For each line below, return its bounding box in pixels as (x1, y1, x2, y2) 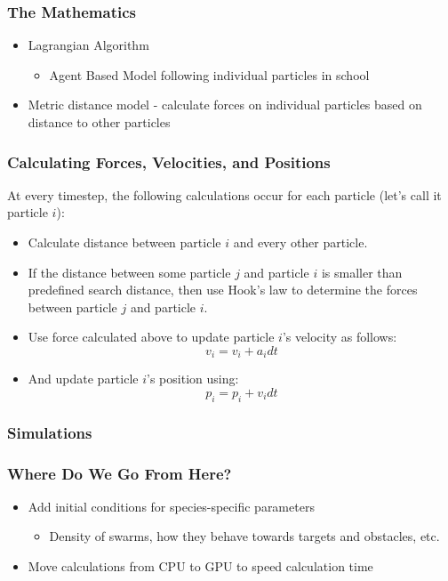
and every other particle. (233, 233, 368, 251)
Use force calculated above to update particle (28, 327, 275, 346)
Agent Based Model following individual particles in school (49, 65, 370, 84)
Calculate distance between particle (28, 233, 221, 251)
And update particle (28, 369, 139, 388)
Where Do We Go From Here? (7, 462, 232, 484)
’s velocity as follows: (282, 327, 397, 346)
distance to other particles (28, 113, 171, 131)
